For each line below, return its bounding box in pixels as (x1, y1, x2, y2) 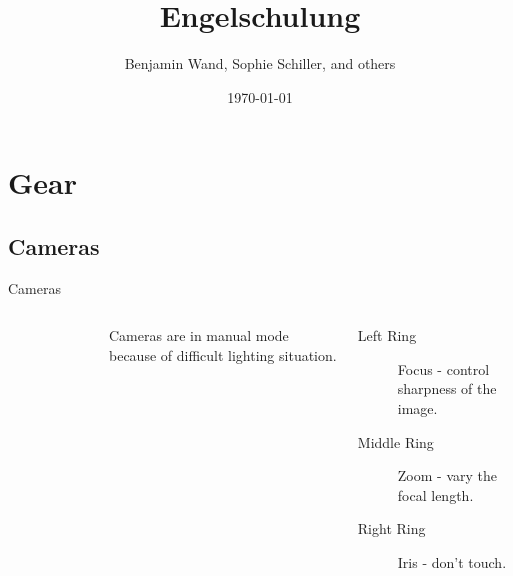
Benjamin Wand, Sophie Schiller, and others (124, 53, 396, 74)
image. (397, 398, 438, 419)
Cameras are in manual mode (109, 325, 289, 346)
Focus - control (397, 358, 490, 379)
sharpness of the (397, 378, 497, 399)
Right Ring (357, 518, 426, 539)
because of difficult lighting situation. (109, 344, 337, 365)
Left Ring (357, 325, 417, 346)
